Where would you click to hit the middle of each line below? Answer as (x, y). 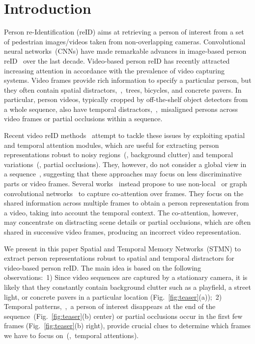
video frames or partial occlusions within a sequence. (83, 119)
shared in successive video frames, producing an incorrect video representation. (123, 232)
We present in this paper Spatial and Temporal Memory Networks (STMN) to (122, 248)
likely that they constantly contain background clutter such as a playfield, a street (127, 287)
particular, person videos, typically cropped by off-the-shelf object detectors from (126, 99)
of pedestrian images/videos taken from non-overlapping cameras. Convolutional (125, 41)
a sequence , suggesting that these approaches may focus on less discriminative (123, 174)
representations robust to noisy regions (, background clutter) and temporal (119, 155)
